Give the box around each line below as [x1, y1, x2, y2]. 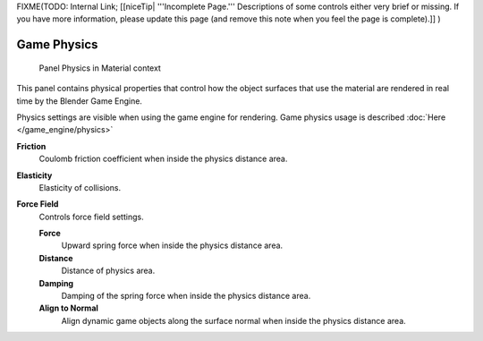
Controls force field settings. [38, 211, 144, 222]
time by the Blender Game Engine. [16, 95, 143, 107]
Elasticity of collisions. [38, 182, 122, 192]
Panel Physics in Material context [38, 63, 161, 73]
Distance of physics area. [61, 265, 156, 277]
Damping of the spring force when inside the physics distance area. [61, 291, 311, 302]
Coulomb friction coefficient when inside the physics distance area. [38, 153, 288, 165]
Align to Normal [38, 303, 98, 313]
